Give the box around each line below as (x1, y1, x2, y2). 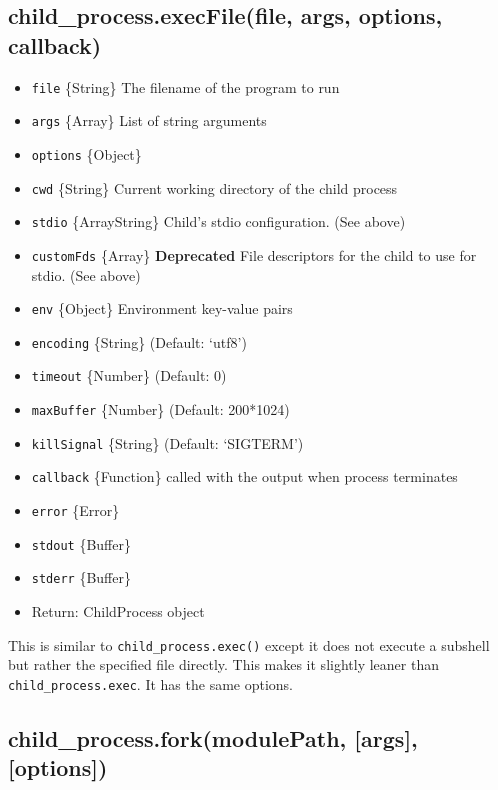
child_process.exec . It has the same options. (8, 673, 294, 694)
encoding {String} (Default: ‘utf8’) (31, 331, 247, 352)
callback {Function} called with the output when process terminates (31, 466, 458, 487)
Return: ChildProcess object (31, 601, 205, 622)
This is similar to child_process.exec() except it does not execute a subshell (8, 634, 490, 655)
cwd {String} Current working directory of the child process (31, 177, 398, 198)
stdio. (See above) (31, 264, 141, 285)
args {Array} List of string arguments (31, 110, 267, 131)
